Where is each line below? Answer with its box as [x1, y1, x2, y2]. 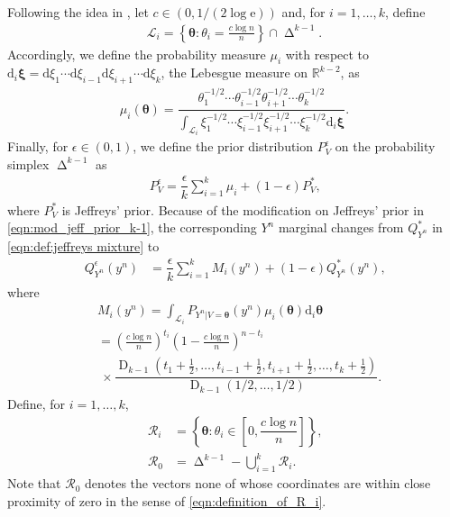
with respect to [285, 44, 370, 63]
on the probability [335, 137, 436, 156]
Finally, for [7, 137, 69, 156]
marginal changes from [278, 218, 404, 237]
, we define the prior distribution [133, 137, 314, 156]
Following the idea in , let [7, 3, 149, 21]
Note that [7, 474, 61, 493]
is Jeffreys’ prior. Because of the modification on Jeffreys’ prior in [61, 200, 424, 219]
